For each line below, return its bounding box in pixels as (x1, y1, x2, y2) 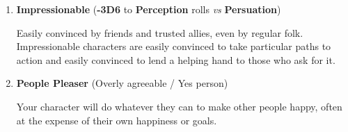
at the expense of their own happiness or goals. (16, 113, 217, 127)
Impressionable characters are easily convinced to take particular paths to (16, 39, 331, 53)
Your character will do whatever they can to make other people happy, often (16, 99, 342, 113)
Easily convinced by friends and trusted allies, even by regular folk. (16, 25, 303, 40)
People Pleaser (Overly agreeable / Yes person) (16, 76, 228, 90)
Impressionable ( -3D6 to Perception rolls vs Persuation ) (16, 2, 281, 16)
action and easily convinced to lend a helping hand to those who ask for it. (16, 52, 335, 67)
